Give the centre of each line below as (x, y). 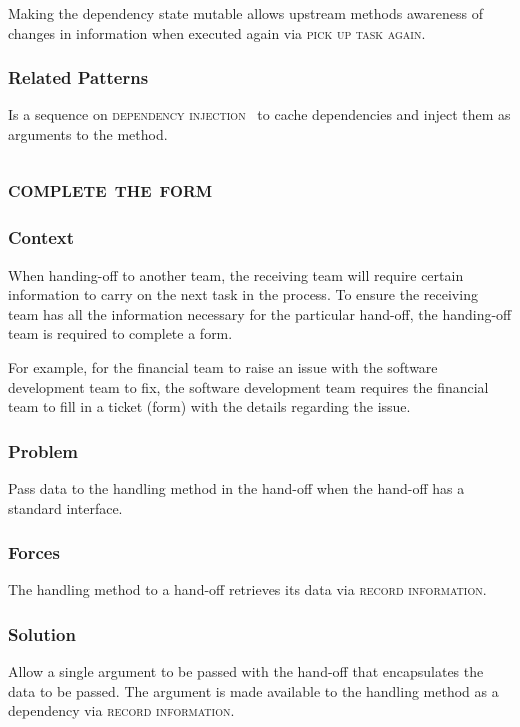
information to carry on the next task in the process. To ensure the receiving (243, 294)
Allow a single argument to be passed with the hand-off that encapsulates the (246, 671)
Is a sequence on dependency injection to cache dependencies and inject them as (259, 114)
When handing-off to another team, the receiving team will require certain (236, 274)
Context (41, 237)
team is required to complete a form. (120, 333)
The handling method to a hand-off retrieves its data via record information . (247, 589)
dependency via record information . (121, 710)
